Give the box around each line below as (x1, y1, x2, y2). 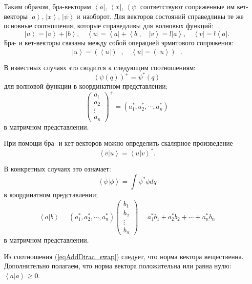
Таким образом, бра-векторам (4, 1, 91, 11)
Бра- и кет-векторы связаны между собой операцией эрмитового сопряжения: (4, 37, 234, 47)
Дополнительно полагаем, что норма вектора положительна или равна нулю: (4, 261, 231, 271)
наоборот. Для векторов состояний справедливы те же (83, 11, 244, 21)
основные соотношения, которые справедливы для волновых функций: (4, 20, 214, 31)
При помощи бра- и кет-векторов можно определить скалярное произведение (4, 138, 233, 148)
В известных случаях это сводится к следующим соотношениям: (4, 62, 196, 72)
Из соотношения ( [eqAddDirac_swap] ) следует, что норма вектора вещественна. (4, 251, 244, 261)
